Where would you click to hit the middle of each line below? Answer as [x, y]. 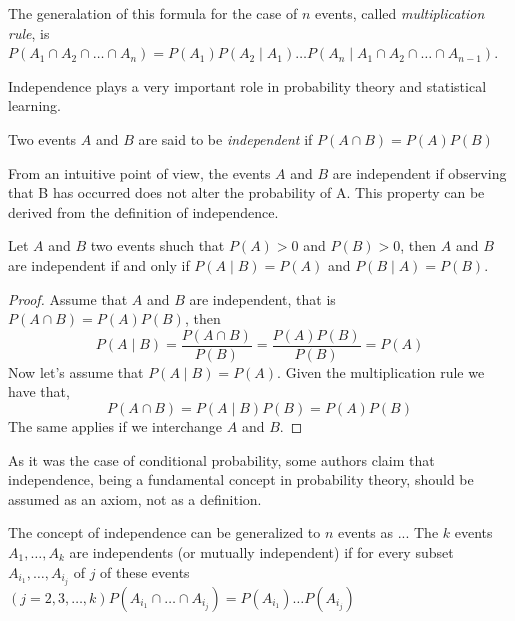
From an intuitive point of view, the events [139, 172]
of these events [145, 571]
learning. [34, 105]
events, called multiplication [399, 13]
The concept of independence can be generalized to [164, 532]
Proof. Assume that [68, 298]
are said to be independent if [225, 138]
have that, [39, 391]
